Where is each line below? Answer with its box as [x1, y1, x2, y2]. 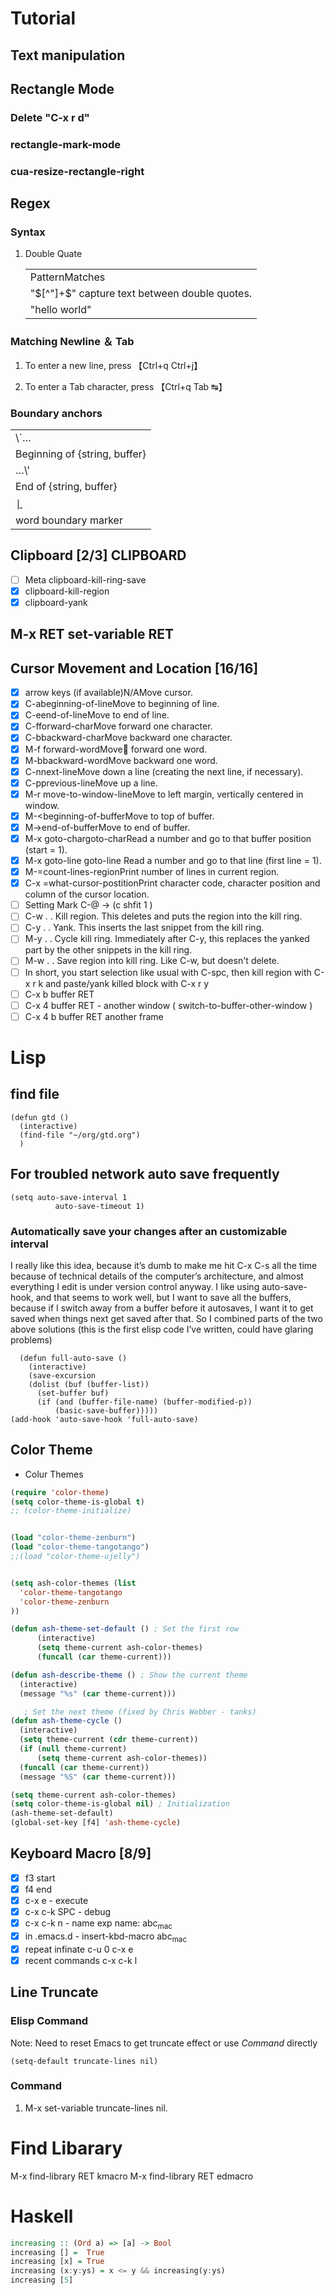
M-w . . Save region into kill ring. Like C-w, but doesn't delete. [24, 955, 280, 967]
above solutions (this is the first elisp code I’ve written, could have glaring [10, 1323, 314, 1335]
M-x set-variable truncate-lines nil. [24, 2102, 168, 2114]
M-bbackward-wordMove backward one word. [24, 754, 218, 766]
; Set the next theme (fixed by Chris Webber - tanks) [23, 1707, 257, 1717]
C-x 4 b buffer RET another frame [24, 1010, 164, 1022]
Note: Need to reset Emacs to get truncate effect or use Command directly [10, 2037, 318, 2049]
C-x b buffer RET [24, 988, 95, 1000]
